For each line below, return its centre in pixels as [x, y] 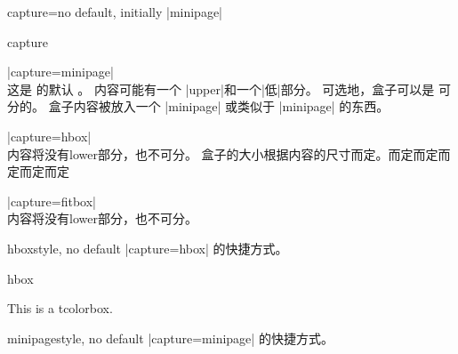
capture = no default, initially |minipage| [115, 12]
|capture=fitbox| [52, 201]
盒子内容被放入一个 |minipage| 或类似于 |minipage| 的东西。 [219, 106]
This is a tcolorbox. [60, 308]
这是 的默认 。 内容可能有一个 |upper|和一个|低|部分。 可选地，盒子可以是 [221, 88]
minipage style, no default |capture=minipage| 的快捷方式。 [170, 338]
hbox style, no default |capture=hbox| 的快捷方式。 [148, 248]
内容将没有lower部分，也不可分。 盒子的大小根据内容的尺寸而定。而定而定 [223, 153]
